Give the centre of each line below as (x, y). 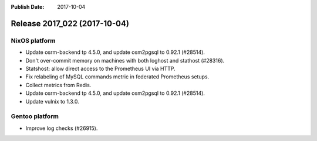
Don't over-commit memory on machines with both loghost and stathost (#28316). (125, 60)
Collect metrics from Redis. (58, 85)
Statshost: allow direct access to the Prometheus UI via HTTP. (100, 68)
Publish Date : (28, 7)
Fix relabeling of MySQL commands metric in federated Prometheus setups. (117, 77)
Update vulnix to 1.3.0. (52, 101)
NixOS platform (33, 40)
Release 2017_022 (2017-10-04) (70, 23)
